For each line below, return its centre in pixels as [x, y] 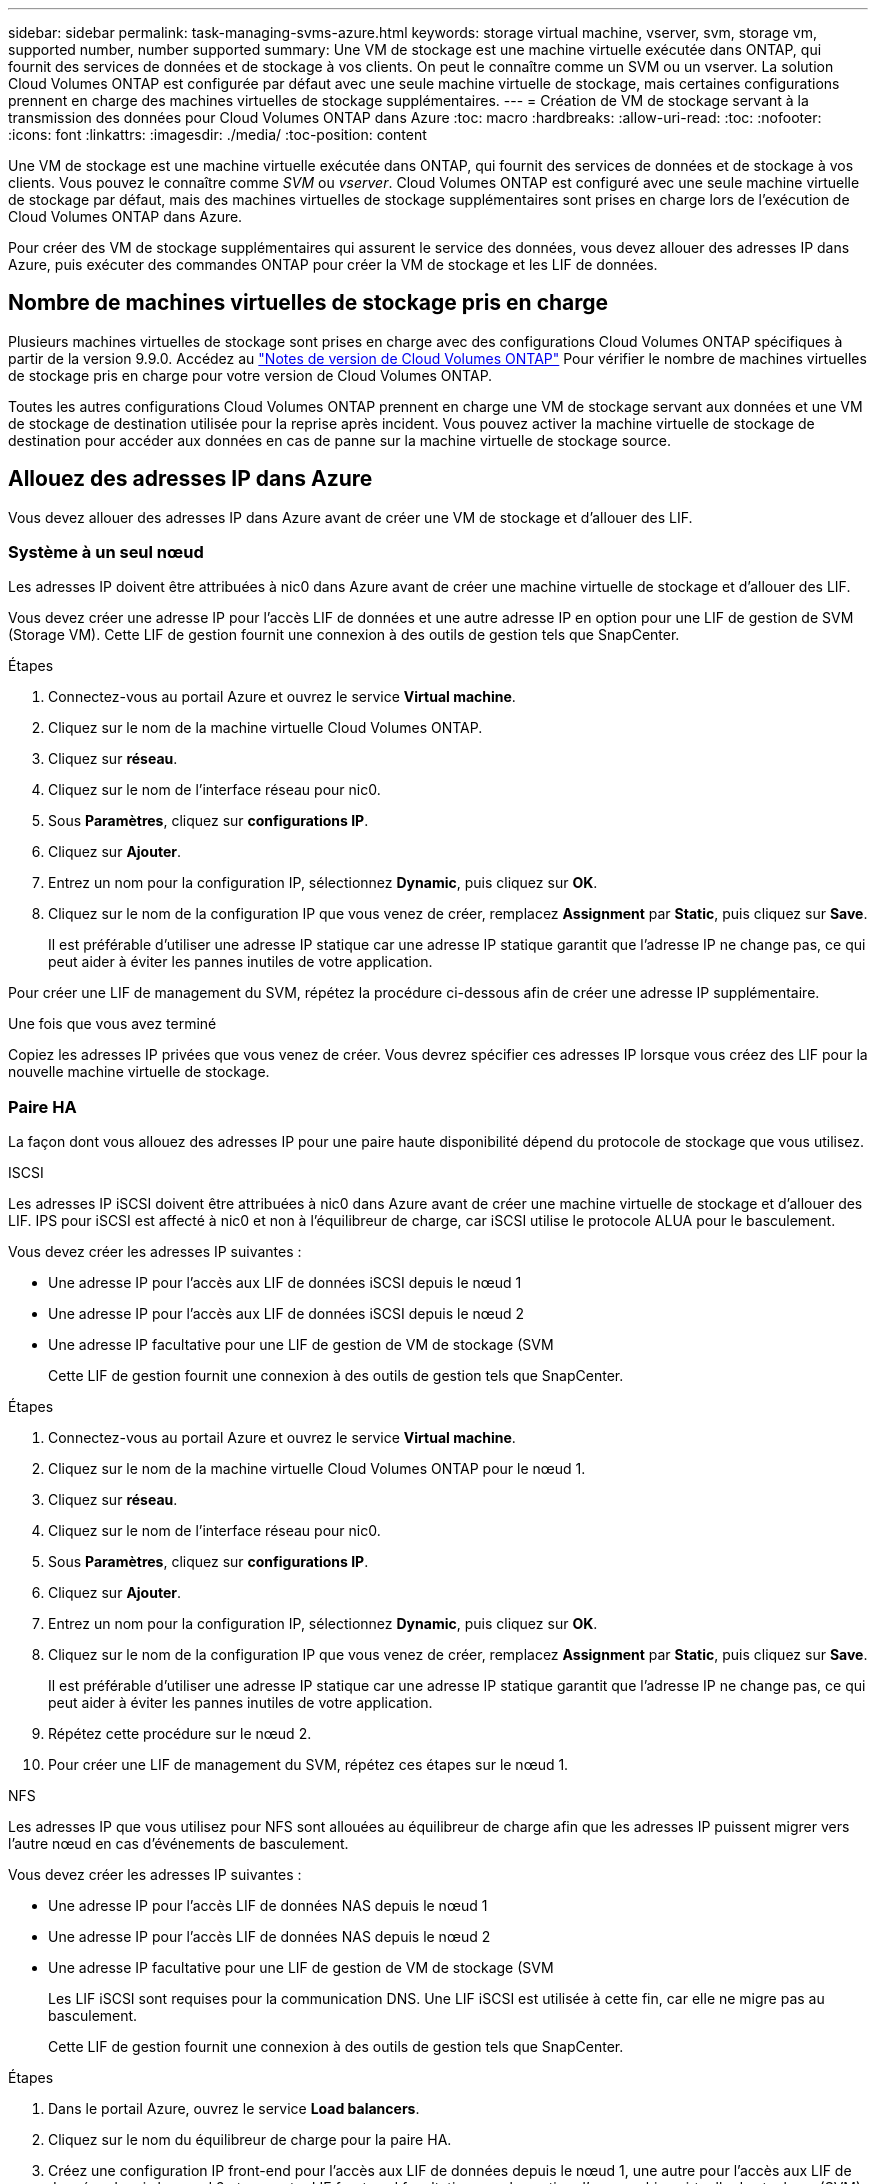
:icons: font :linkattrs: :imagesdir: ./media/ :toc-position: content [217, 134]
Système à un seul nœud [106, 552]
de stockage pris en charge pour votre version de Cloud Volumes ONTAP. [250, 375]
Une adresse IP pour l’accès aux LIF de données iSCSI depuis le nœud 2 [286, 1314]
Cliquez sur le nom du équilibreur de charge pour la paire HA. [250, 2140]
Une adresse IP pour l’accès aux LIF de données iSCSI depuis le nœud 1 [285, 1283]
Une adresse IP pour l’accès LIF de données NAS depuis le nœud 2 [269, 1937]
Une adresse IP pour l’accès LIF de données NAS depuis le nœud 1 [268, 1906]
